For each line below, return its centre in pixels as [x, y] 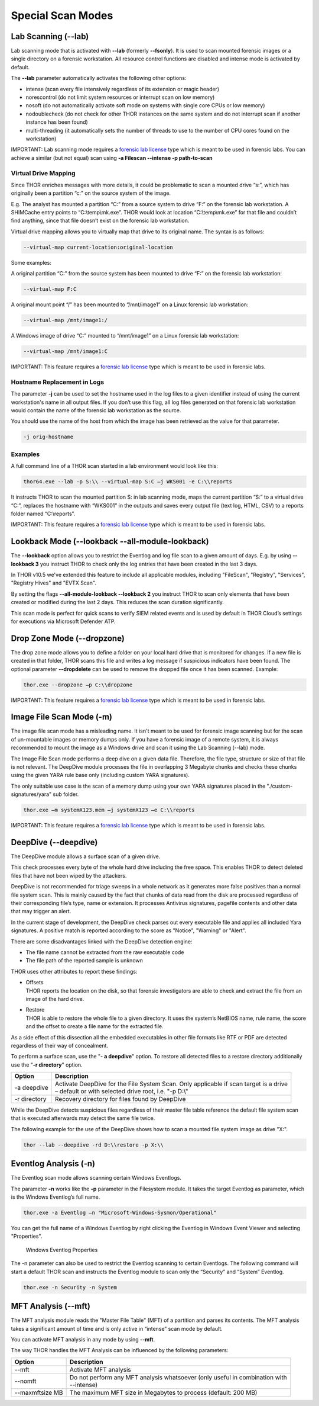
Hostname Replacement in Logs [58, 382]
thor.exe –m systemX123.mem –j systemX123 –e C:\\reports [109, 810]
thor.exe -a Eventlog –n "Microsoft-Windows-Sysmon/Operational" [120, 1213]
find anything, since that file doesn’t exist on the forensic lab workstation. [100, 221]
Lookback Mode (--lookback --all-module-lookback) [110, 542]
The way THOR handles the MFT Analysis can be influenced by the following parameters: [120, 1350]
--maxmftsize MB [39, 1392]
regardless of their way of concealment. [60, 1045]
